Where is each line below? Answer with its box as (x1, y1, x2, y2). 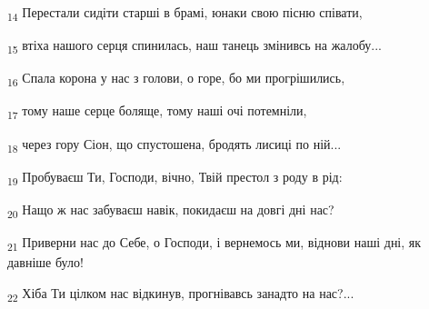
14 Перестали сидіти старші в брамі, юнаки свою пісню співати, (7, 3, 363, 24)
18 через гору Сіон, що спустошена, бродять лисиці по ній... (7, 134, 342, 155)
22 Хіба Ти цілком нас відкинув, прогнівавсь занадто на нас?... (7, 283, 354, 304)
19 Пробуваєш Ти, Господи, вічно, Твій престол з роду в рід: (7, 166, 343, 188)
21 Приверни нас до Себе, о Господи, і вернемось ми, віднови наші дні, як (7, 232, 422, 254)
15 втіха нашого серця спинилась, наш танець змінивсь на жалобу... (7, 35, 382, 56)
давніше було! (7, 253, 84, 271)
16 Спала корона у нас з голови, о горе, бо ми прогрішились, (7, 68, 345, 90)
